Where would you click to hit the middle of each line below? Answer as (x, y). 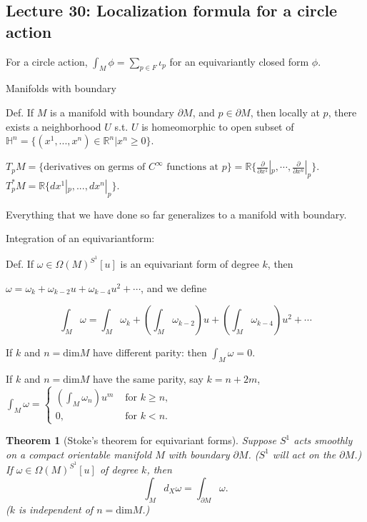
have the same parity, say (148, 378)
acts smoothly (323, 440)
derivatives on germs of (95, 167)
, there (342, 112)
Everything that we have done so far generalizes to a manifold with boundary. (176, 214)
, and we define (174, 287)
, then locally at (285, 112)
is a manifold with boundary (112, 112)
